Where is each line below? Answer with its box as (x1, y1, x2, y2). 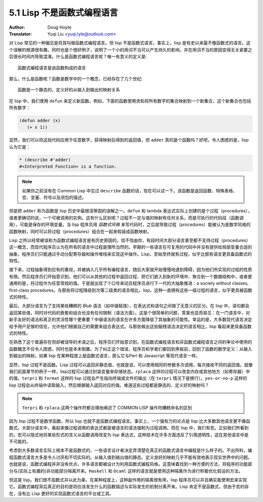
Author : (9, 24, 25, 30)
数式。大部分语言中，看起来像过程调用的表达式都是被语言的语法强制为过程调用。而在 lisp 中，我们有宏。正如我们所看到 (9, 425, 249, 431)
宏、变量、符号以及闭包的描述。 (22, 194, 86, 200)
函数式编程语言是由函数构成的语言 (18, 65, 86, 71)
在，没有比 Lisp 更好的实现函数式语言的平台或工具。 (9, 490, 114, 496)
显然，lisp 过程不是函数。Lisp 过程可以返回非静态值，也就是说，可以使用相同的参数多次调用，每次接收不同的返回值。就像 (9, 362, 253, 368)
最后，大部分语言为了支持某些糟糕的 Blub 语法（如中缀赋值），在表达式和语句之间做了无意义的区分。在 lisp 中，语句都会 (9, 303, 249, 309)
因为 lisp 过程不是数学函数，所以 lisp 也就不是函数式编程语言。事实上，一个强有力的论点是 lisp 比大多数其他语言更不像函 (9, 418, 250, 424)
